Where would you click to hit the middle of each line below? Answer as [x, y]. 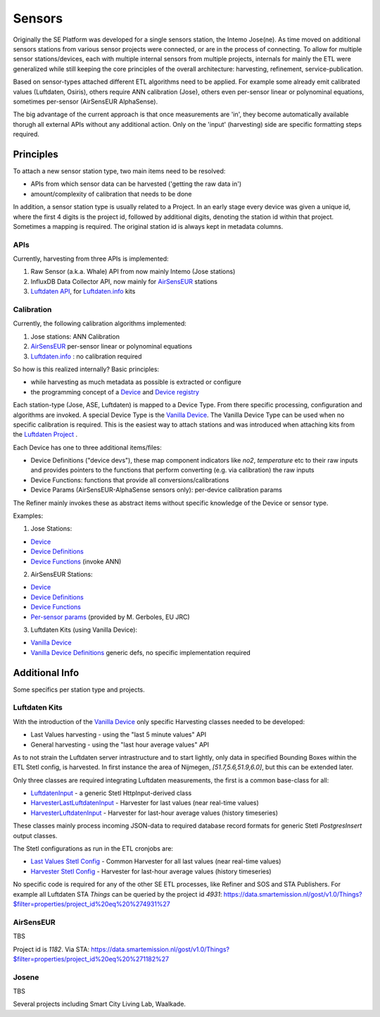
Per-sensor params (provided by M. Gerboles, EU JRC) [110, 617]
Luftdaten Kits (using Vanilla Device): [84, 630]
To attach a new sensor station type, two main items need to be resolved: [119, 171]
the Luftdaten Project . [45, 435]
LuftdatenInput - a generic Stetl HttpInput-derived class [111, 793]
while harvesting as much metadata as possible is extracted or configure [136, 382]
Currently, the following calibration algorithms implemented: [100, 323]
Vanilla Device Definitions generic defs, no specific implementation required [141, 652]
